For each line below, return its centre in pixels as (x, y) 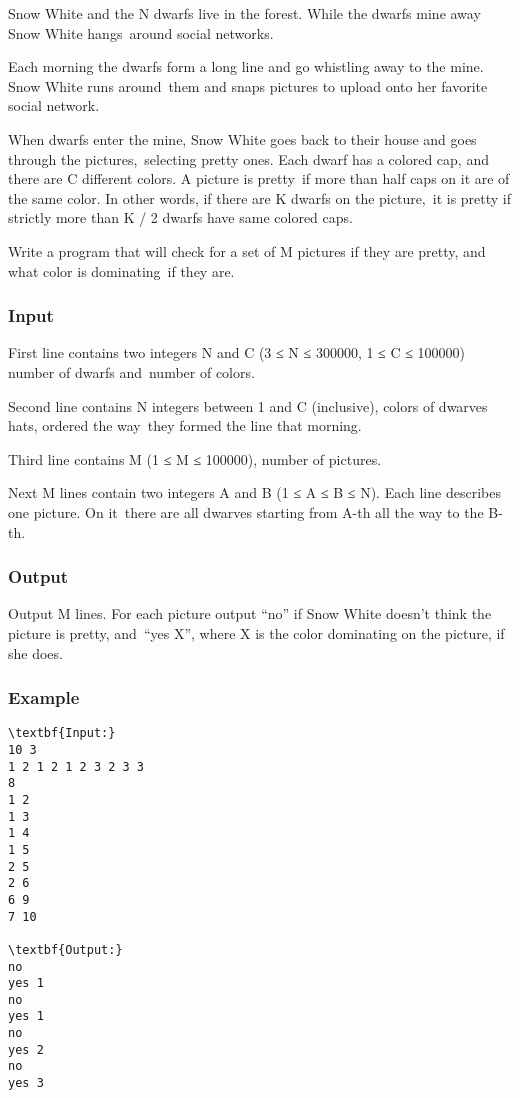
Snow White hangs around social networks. (141, 32)
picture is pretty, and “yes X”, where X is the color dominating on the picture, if (256, 632)
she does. (35, 652)
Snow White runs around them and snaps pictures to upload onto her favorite (248, 85)
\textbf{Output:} (65, 949)
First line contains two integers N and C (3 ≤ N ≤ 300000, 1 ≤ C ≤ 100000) (237, 352)
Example (44, 697)
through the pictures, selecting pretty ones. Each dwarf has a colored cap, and (248, 158)
